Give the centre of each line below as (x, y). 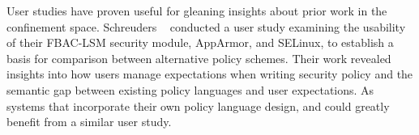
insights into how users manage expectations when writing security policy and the (210, 74)
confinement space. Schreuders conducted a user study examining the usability (206, 26)
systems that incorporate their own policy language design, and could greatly (198, 105)
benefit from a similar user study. (89, 122)
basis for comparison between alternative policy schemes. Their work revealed (199, 58)
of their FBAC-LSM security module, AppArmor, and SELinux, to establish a (200, 42)
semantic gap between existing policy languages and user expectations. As (190, 89)
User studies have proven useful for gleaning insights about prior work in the (197, 11)
